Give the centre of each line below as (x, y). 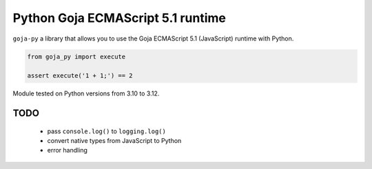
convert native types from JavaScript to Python (114, 141)
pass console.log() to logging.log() (107, 131)
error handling (67, 150)
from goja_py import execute (76, 56)
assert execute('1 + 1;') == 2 (80, 76)
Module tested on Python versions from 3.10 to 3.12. (86, 93)
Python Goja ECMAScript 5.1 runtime (120, 18)
